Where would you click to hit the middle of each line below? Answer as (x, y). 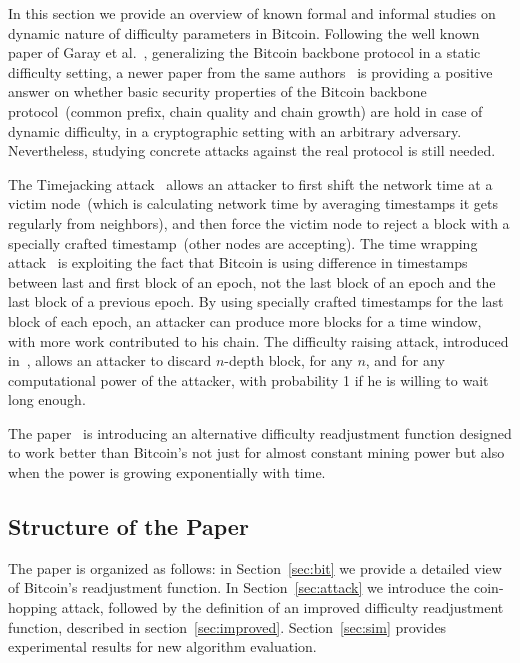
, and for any (405, 360)
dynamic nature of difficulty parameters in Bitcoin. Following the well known (244, 32)
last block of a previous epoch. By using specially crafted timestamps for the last (256, 301)
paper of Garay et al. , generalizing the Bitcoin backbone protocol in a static (244, 52)
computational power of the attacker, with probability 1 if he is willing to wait (248, 379)
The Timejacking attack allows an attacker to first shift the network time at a (250, 183)
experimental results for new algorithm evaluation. (162, 646)
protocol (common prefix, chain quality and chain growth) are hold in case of (245, 110)
